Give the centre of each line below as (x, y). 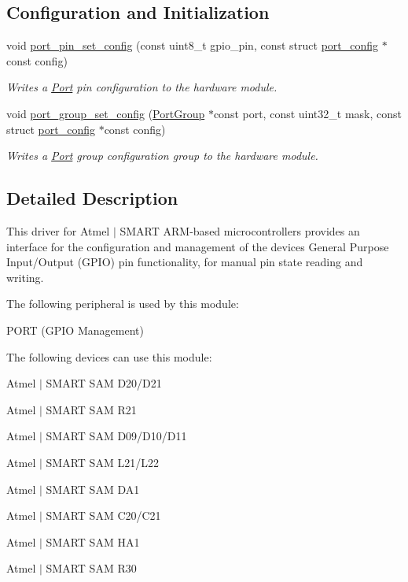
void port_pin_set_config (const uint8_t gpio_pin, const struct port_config (193, 45)
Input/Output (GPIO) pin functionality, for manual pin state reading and (185, 262)
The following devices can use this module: (109, 356)
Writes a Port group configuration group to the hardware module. (162, 156)
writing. (25, 277)
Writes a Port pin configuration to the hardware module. (142, 87)
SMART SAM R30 (91, 568)
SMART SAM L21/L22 (102, 462)
